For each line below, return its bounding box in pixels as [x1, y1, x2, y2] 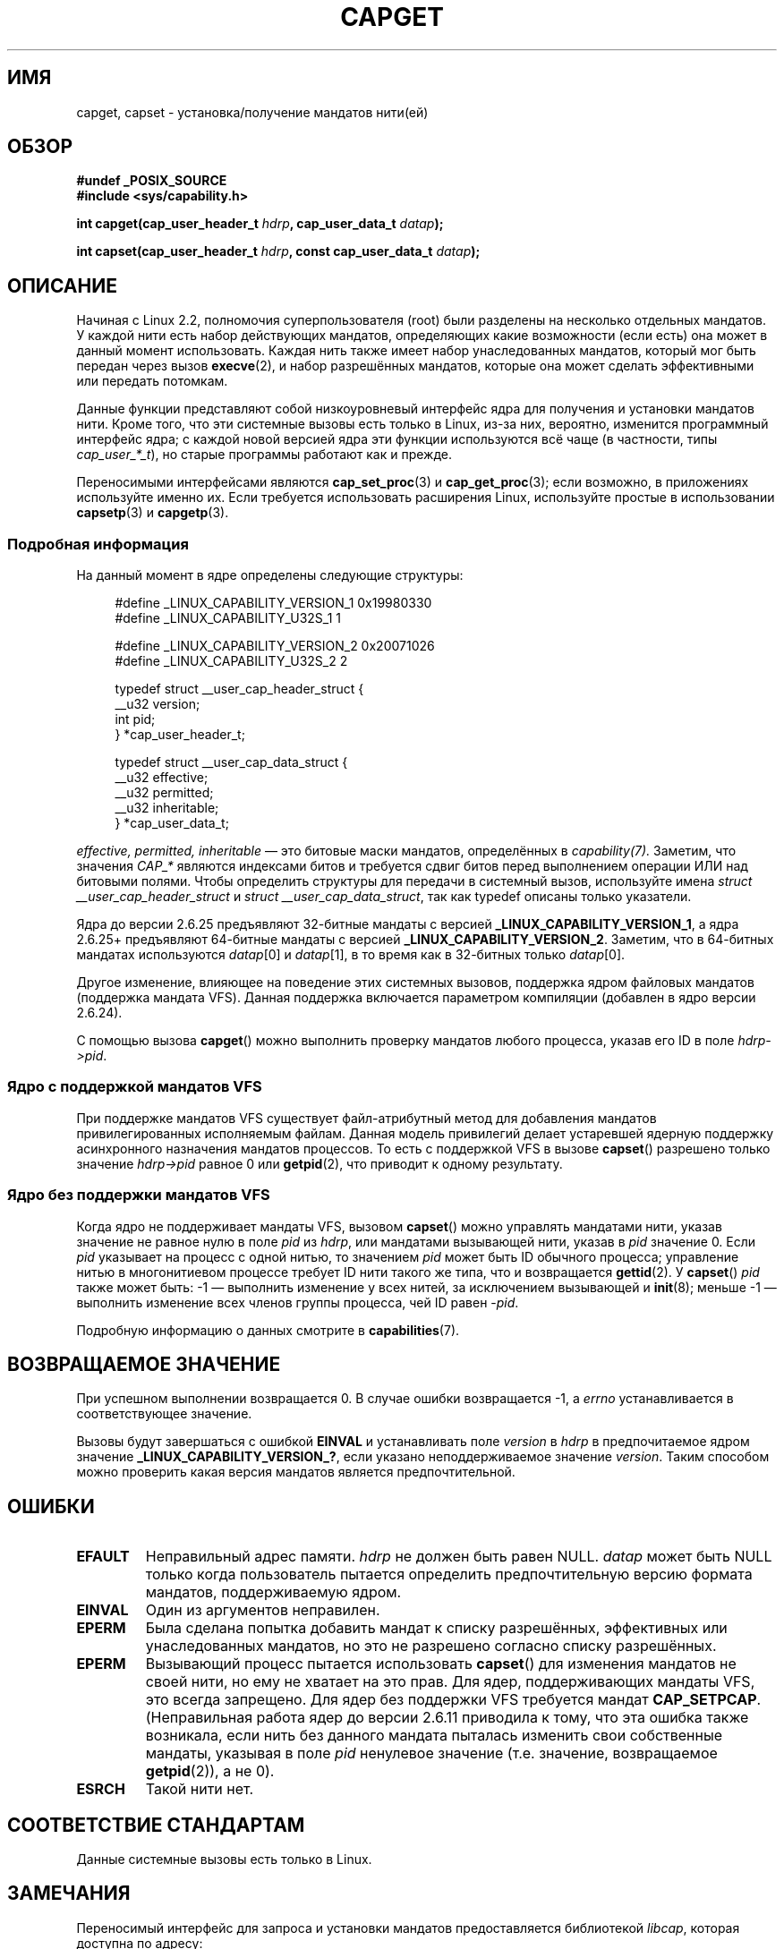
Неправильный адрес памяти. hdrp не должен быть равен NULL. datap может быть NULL [145, 1547, 772, 1566]
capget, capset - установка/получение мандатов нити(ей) [76, 104, 429, 120]
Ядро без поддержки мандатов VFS [7, 1186, 270, 1204]
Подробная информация [7, 534, 189, 553]
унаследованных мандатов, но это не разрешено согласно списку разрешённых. [145, 1637, 717, 1655]
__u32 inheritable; [115, 800, 219, 816]
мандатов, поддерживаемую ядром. [145, 1583, 402, 1602]
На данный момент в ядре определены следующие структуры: [76, 567, 464, 583]
